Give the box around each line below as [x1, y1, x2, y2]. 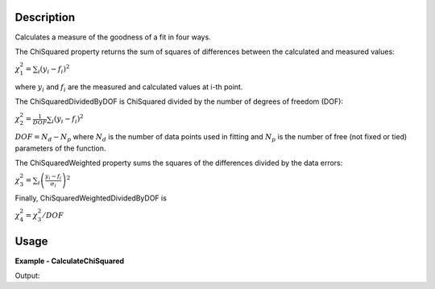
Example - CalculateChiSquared [14, 256, 125, 266]
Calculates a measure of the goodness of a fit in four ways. [14, 32, 211, 42]
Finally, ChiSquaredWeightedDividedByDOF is [14, 193, 167, 203]
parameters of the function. [14, 143, 106, 153]
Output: [14, 270, 40, 280]
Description [14, 10, 76, 24]
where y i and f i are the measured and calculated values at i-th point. [14, 81, 243, 93]
